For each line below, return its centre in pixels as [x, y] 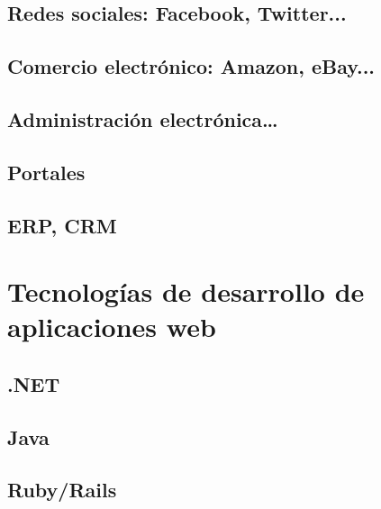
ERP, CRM [62, 225]
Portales [46, 172]
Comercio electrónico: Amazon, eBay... [191, 66]
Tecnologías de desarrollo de [186, 291]
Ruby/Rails [62, 490]
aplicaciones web [112, 327]
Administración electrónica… [143, 118]
